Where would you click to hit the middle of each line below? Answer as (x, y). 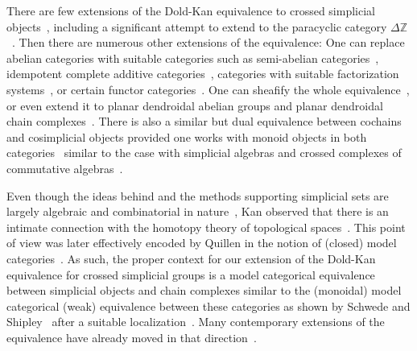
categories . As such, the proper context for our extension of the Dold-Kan (191, 258)
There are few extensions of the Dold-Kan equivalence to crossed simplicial (191, 10)
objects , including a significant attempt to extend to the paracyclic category (197, 26)
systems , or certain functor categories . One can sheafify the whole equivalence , (208, 89)
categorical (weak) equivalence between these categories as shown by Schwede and (208, 306)
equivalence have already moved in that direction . (132, 337)
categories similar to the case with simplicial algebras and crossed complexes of (204, 153)
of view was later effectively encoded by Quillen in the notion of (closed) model (202, 243)
